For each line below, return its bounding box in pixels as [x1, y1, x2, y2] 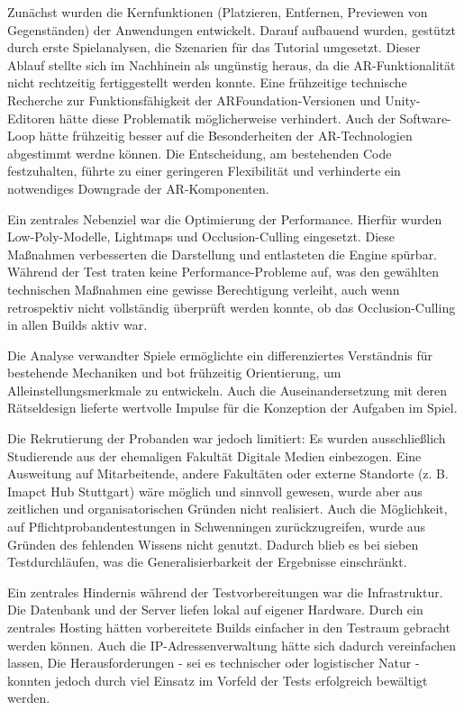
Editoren [7, 108, 56, 127]
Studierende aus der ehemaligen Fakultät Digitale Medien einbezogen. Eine [7, 446, 422, 465]
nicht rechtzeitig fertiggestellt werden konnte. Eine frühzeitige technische [7, 73, 407, 92]
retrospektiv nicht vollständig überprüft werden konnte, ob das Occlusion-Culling [7, 297, 456, 316]
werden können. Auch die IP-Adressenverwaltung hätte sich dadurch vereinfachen [7, 635, 457, 654]
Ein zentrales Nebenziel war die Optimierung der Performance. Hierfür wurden [7, 209, 442, 228]
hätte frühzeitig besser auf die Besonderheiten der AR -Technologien [39, 126, 413, 145]
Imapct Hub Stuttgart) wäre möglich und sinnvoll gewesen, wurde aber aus [7, 481, 423, 500]
